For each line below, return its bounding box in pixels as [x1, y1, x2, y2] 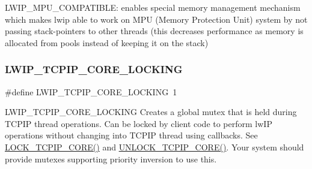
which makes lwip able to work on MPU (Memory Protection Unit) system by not [5, 13, 308, 25]
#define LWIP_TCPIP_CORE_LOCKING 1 [5, 85, 177, 98]
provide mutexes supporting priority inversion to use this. [5, 152, 217, 165]
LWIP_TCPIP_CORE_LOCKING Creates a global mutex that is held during [5, 105, 297, 118]
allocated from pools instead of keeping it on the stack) [5, 36, 209, 49]
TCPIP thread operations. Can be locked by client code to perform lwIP [5, 117, 272, 129]
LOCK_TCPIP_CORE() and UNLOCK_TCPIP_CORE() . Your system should [5, 140, 304, 153]
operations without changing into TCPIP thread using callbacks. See [5, 129, 258, 141]
